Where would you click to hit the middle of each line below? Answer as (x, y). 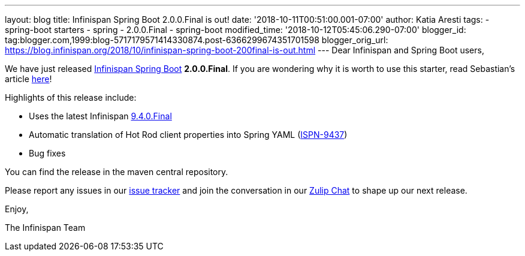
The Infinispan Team (45, 228)
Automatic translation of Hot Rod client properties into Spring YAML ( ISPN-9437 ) (188, 135)
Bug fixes (47, 153)
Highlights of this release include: (71, 97)
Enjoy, (17, 209)
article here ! (28, 79)
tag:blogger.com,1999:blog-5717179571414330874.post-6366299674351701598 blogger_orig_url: (197, 40)
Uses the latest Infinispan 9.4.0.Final (100, 116)
